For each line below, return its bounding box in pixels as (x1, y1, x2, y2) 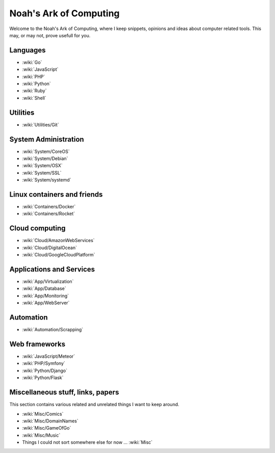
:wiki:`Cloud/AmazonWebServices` (22, 237, 95, 244)
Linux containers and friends (9, 190, 103, 199)
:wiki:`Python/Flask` (22, 375, 64, 381)
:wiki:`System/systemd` (22, 177, 71, 183)
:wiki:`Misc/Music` (22, 432, 61, 438)
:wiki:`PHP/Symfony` (22, 360, 66, 366)
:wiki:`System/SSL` (22, 170, 62, 176)
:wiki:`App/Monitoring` (22, 292, 69, 299)
